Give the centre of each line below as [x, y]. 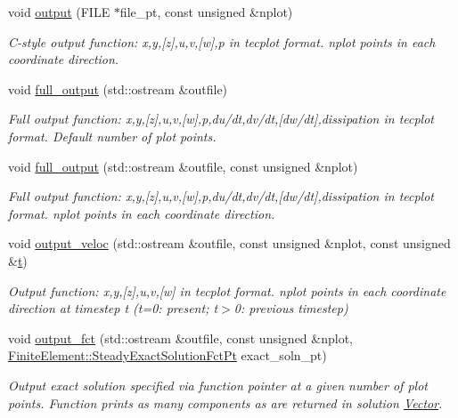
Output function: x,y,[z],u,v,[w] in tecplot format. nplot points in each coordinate [227, 290]
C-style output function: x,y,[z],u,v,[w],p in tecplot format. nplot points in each [222, 41]
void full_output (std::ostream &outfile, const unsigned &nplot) [183, 166]
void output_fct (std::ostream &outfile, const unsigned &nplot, [180, 338]
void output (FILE [59, 12]
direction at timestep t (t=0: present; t [113, 308]
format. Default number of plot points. [112, 136]
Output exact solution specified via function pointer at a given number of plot [218, 385]
